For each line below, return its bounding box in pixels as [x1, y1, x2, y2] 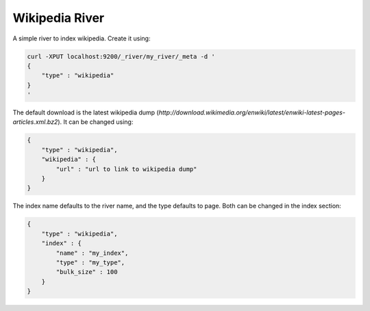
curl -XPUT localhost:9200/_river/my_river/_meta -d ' [27, 52, 215, 60]
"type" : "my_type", [56, 258, 125, 266]
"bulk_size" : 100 [56, 268, 118, 276]
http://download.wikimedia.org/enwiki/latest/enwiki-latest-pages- [158, 108, 346, 116]
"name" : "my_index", [56, 249, 129, 257]
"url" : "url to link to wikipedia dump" [56, 165, 197, 173]
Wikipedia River [12, 10, 105, 25]
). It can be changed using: [57, 118, 134, 126]
